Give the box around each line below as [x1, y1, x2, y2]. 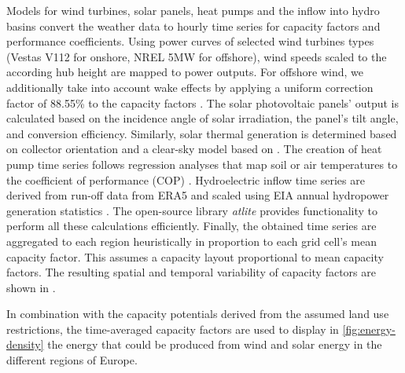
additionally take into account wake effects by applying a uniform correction [6, 79, 374, 95]
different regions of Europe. [6, 352, 138, 368]
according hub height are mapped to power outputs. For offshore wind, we [6, 64, 364, 80]
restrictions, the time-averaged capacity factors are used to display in [6, 320, 339, 337]
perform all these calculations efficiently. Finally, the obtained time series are [6, 218, 377, 234]
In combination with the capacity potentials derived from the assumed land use [6, 305, 389, 322]
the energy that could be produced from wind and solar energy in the [47, 336, 382, 353]
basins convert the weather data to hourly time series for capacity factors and [6, 17, 381, 34]
